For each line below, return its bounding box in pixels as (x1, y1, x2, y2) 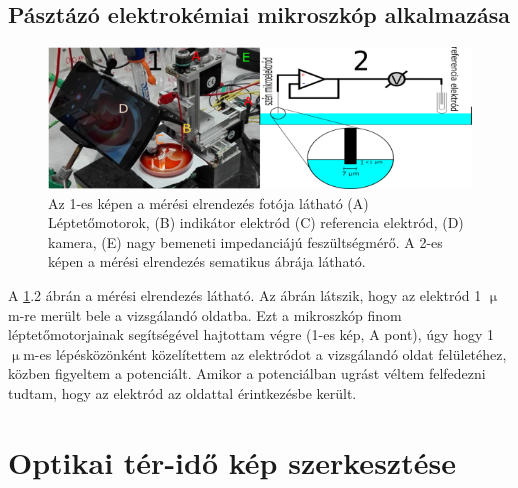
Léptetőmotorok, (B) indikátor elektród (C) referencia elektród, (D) (48, 212, 464, 233)
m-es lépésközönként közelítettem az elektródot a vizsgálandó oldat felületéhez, (23, 343, 507, 364)
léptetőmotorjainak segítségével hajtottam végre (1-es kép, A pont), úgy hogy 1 (8, 324, 495, 345)
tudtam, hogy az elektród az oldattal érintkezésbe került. (8, 382, 357, 403)
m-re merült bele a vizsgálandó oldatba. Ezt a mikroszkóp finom (8, 304, 402, 325)
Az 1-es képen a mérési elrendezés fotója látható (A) (48, 192, 369, 213)
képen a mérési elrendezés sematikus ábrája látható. (48, 251, 366, 272)
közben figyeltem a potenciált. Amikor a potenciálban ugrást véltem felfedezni (8, 363, 486, 384)
